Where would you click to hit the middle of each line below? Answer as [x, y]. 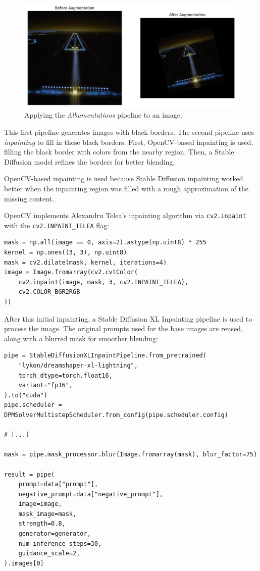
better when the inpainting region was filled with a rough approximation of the [126, 188]
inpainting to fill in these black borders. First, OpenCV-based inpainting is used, [129, 142]
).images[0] [24, 563]
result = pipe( [30, 474]
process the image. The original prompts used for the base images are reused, [123, 328]
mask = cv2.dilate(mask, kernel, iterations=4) [86, 262]
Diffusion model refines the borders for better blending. [90, 161]
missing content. [29, 198]
